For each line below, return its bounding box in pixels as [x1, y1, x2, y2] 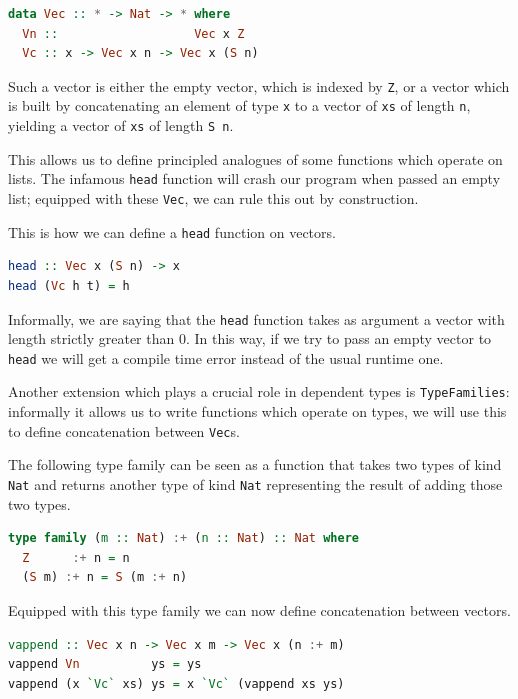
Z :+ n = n [22, 550, 130, 565]
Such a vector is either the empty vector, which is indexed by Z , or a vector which [8, 75, 510, 96]
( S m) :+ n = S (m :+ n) [22, 570, 188, 585]
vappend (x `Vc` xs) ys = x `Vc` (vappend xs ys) [8, 676, 345, 691]
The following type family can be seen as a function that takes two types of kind [8, 454, 502, 475]
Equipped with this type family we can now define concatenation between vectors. [8, 599, 511, 620]
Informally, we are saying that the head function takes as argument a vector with [8, 308, 505, 329]
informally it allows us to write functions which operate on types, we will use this [8, 401, 507, 422]
